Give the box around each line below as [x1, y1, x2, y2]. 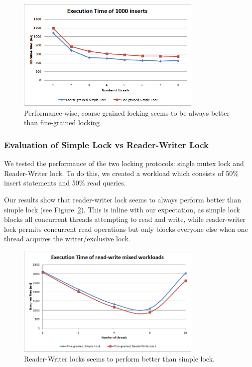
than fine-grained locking [24, 117, 100, 128]
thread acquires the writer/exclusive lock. [4, 233, 130, 244]
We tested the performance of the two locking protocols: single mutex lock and [4, 158, 244, 169]
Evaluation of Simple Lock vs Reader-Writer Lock [4, 138, 209, 151]
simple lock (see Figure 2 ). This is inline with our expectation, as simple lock [4, 204, 240, 214]
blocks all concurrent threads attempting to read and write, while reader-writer [4, 214, 246, 224]
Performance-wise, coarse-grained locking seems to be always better [24, 107, 230, 118]
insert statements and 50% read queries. [4, 178, 126, 188]
